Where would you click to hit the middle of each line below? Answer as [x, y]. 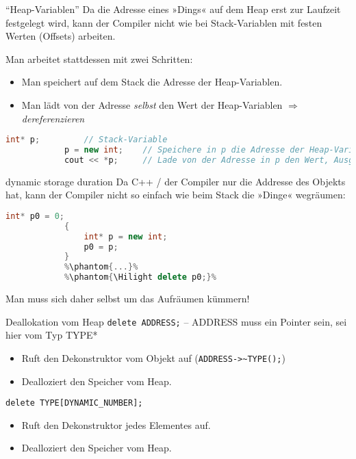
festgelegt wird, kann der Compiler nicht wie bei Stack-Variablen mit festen [164, 22]
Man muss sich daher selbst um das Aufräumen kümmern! [128, 299]
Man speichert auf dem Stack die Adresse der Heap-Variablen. [152, 82]
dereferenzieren [53, 118]
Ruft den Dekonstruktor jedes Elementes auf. [116, 424]
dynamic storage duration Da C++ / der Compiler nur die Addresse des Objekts [176, 181]
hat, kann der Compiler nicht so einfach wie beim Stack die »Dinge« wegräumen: [176, 195]
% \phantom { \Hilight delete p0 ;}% [140, 277]
